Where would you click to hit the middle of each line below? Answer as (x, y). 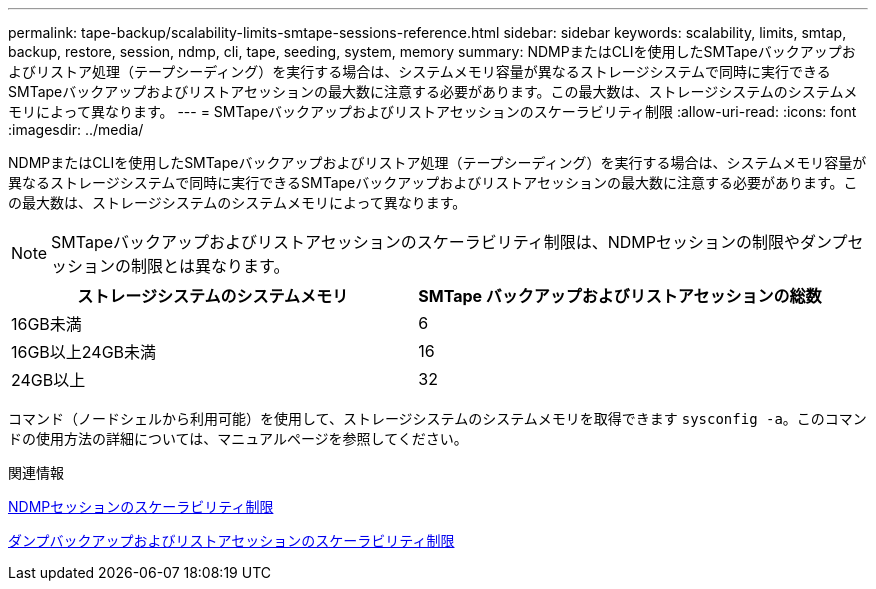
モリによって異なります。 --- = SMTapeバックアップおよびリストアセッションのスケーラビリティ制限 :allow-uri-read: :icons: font (432, 111)
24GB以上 (48, 380)
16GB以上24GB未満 (84, 352)
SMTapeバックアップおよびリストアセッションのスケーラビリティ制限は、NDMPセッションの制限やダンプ (449, 242)
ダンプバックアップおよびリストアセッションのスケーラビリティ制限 (231, 540)
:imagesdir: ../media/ (76, 129)
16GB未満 (46, 324)
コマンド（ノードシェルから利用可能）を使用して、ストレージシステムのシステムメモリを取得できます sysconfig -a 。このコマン (437, 418)
